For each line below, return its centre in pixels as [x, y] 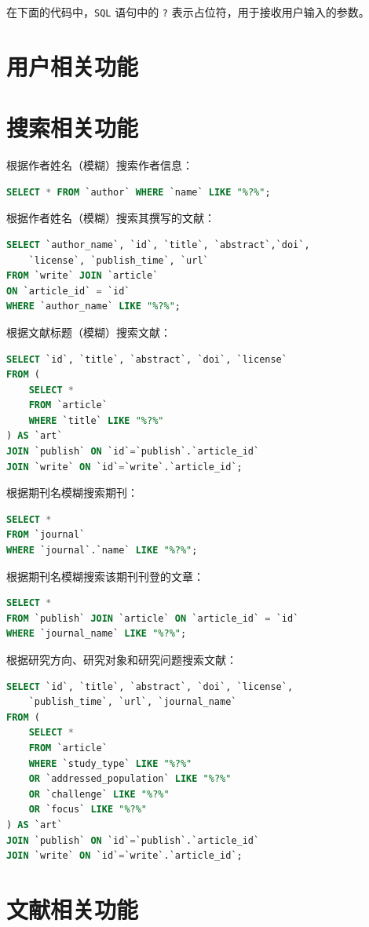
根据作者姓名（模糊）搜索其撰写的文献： [111, 218]
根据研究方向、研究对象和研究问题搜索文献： [122, 659]
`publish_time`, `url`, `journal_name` [133, 702]
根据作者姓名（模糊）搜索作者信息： [100, 165]
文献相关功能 [73, 909]
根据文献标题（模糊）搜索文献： [89, 332]
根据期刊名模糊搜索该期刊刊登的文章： [105, 576]
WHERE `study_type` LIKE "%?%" [110, 763]
